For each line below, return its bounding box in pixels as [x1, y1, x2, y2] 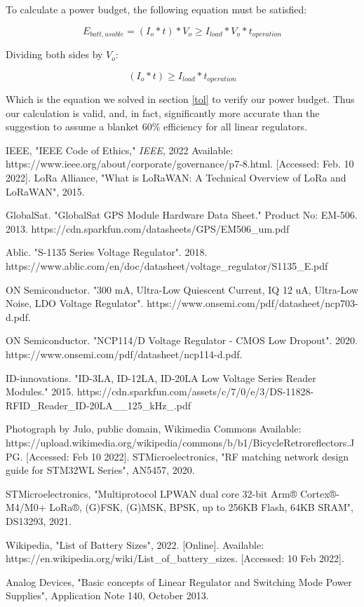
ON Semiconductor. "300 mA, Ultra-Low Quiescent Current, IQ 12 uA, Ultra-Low [6, 282, 358, 296]
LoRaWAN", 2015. [6, 184, 85, 198]
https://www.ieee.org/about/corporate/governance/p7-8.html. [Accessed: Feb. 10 [6, 156, 354, 171]
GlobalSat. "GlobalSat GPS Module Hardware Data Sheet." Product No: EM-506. [6, 207, 358, 222]
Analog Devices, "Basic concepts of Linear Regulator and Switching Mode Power [6, 574, 352, 589]
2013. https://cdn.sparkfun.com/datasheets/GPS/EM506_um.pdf [6, 221, 290, 236]
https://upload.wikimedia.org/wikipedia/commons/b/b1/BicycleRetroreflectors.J [6, 435, 355, 449]
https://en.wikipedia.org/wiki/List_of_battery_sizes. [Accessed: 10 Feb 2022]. [6, 551, 344, 566]
